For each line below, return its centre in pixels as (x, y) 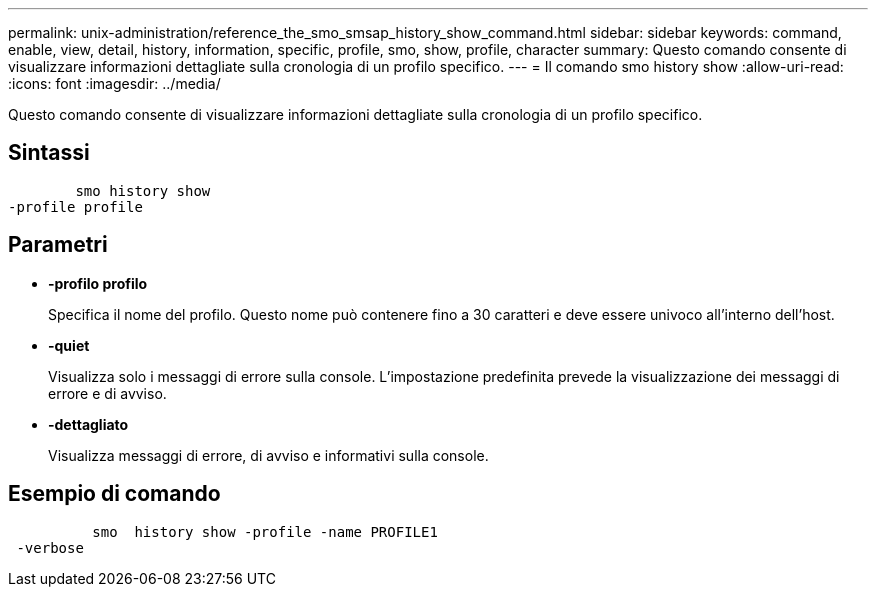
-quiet (69, 345)
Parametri (58, 245)
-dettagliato (88, 424)
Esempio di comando (114, 494)
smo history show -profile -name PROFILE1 (265, 531)
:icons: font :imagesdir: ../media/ (114, 83)
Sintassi (49, 153)
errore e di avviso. (107, 393)
